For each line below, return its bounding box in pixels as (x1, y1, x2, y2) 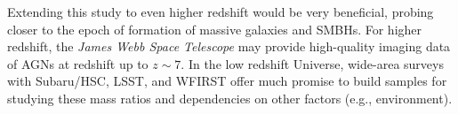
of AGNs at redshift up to (7, 54, 149, 72)
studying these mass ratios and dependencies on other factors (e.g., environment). (7, 88, 453, 107)
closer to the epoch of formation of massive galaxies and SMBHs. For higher (7, 19, 422, 38)
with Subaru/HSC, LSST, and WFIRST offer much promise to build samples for (7, 72, 447, 90)
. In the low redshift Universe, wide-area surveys (181, 54, 444, 72)
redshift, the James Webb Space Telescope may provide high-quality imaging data (7, 37, 451, 56)
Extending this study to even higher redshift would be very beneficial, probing (7, 3, 434, 20)
